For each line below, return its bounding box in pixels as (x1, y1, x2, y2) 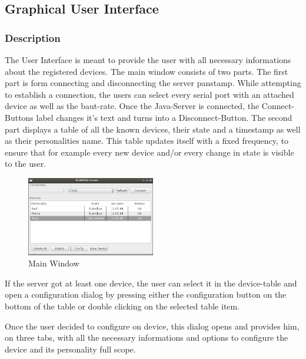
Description (5, 30, 61, 45)
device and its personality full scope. (5, 342, 136, 355)
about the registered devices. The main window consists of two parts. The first (5, 65, 288, 77)
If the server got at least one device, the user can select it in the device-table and (5, 276, 297, 289)
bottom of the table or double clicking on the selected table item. (5, 300, 240, 312)
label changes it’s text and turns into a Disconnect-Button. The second (36, 111, 292, 123)
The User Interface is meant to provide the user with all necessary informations (5, 54, 291, 65)
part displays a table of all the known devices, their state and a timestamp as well (5, 123, 301, 135)
